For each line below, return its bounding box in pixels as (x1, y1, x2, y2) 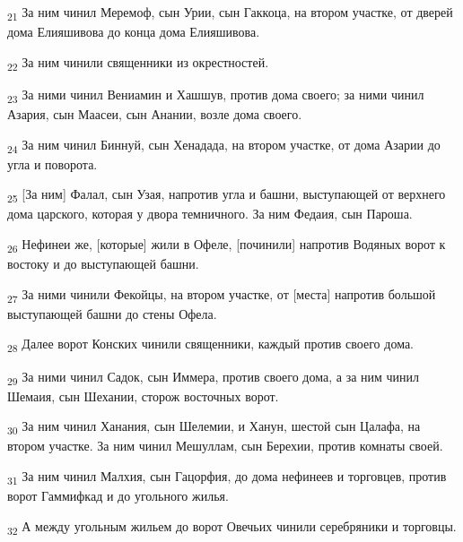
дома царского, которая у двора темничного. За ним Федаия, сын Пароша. (7, 204, 413, 223)
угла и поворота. (7, 154, 98, 173)
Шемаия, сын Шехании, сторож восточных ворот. (7, 386, 279, 405)
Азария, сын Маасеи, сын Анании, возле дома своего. (7, 104, 302, 123)
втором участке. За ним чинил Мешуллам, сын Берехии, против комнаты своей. (7, 436, 443, 455)
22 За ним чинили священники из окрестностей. (7, 52, 269, 73)
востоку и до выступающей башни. (7, 254, 199, 273)
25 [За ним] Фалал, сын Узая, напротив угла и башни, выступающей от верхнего (7, 185, 446, 206)
